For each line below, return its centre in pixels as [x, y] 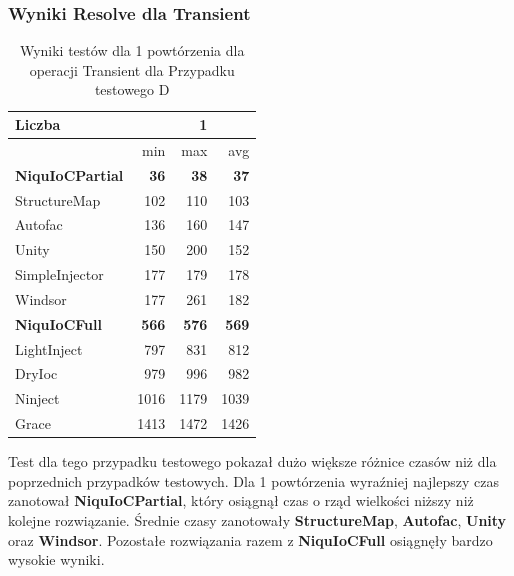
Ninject [37, 398]
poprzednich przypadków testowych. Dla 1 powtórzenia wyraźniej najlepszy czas [253, 480]
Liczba [38, 124]
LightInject [49, 348]
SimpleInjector [59, 274]
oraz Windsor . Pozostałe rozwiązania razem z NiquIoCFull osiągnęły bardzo [250, 539]
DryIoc [36, 373]
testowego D [132, 89]
